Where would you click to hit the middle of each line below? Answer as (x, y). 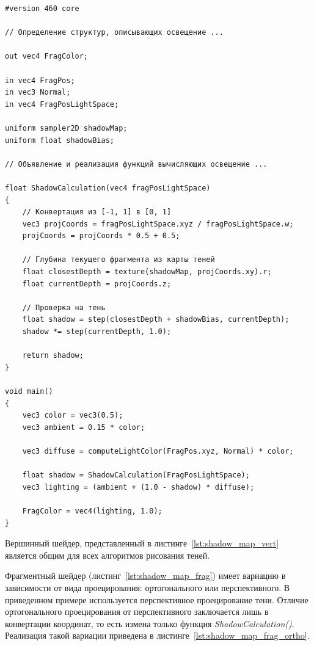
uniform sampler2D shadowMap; (66, 128)
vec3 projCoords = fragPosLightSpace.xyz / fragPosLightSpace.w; (158, 224)
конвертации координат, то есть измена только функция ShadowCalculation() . (150, 623)
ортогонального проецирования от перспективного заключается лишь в (137, 612)
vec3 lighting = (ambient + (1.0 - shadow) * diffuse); (138, 487)
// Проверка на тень (64, 307)
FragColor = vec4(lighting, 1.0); (92, 511)
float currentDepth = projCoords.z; (97, 284)
